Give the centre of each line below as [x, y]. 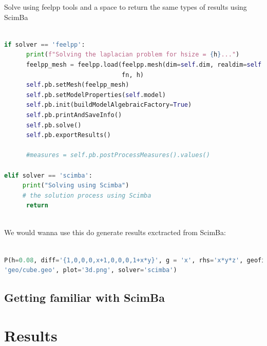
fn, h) [133, 75]
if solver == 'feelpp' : [45, 44]
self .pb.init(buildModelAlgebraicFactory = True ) [109, 105]
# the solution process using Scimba [87, 195]
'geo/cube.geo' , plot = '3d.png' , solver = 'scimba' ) [91, 270]
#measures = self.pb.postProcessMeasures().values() [118, 155]
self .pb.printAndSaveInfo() [74, 115]
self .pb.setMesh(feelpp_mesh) [78, 85]
